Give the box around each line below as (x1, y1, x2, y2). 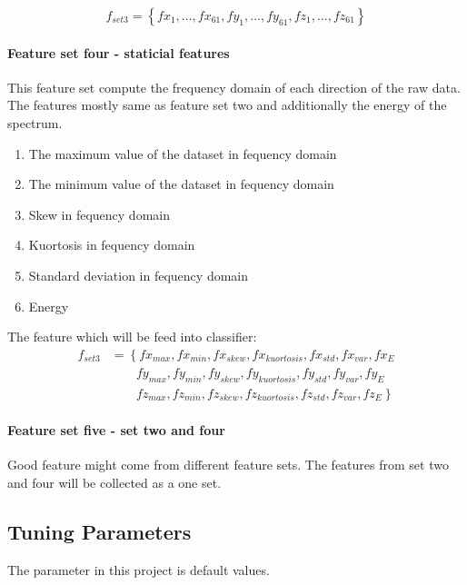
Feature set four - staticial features (7, 43, 230, 62)
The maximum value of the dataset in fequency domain (28, 144, 337, 163)
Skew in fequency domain (28, 204, 170, 223)
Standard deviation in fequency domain (28, 265, 249, 284)
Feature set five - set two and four (7, 421, 225, 440)
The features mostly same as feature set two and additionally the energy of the (7, 95, 447, 114)
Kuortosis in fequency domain (28, 235, 195, 254)
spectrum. (7, 113, 63, 132)
